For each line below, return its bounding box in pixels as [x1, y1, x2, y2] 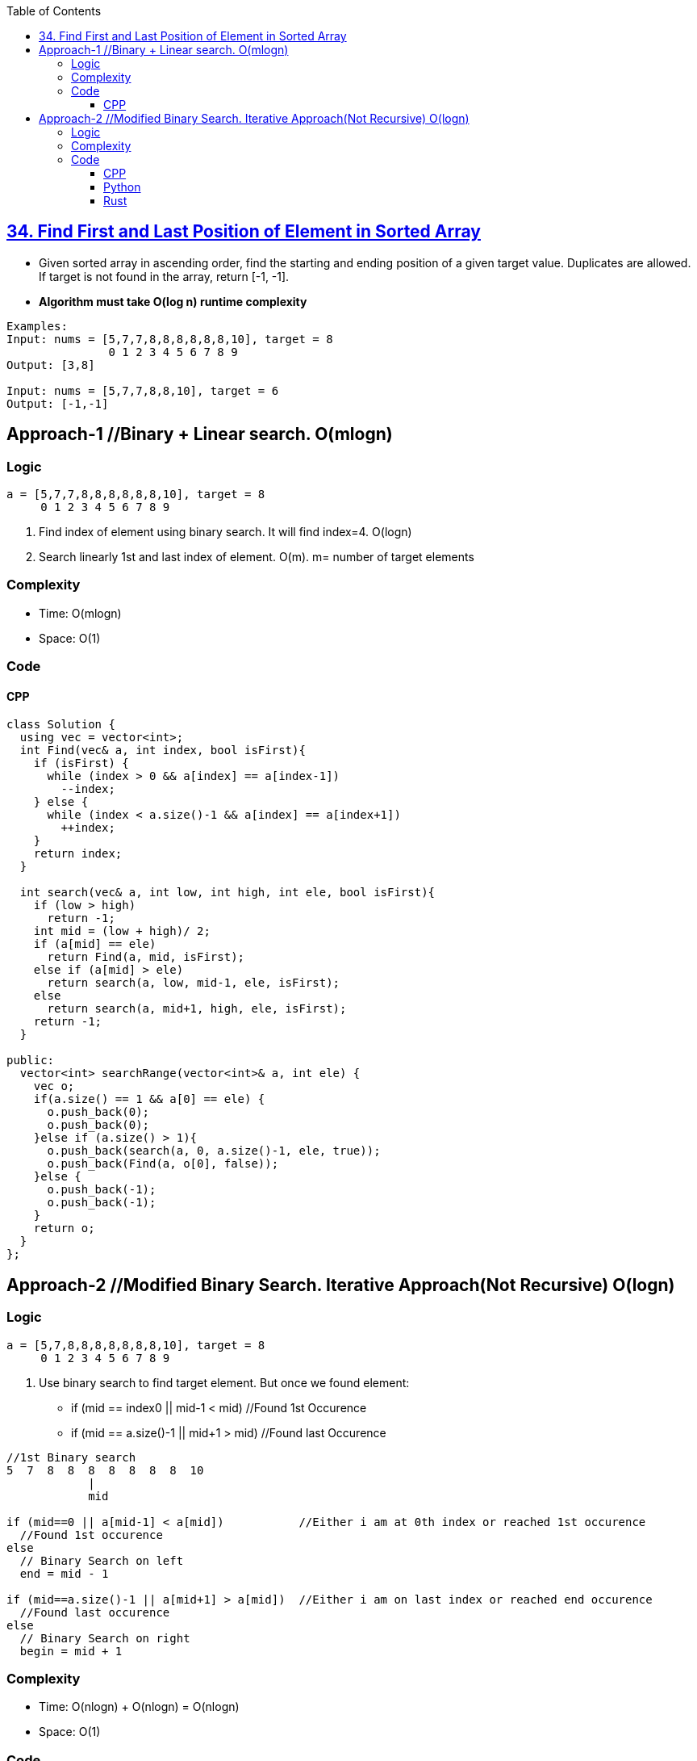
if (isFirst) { [33, 757, 129, 770]
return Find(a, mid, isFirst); [47, 950, 245, 964]
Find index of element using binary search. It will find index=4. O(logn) [39, 525, 412, 539]
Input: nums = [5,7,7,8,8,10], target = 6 [6, 384, 279, 397]
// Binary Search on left [19, 1553, 184, 1567]
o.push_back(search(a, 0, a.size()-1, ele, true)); [47, 1144, 381, 1158]
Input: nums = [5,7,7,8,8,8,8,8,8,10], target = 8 [6, 332, 333, 346]
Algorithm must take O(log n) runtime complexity [39, 294, 307, 308]
